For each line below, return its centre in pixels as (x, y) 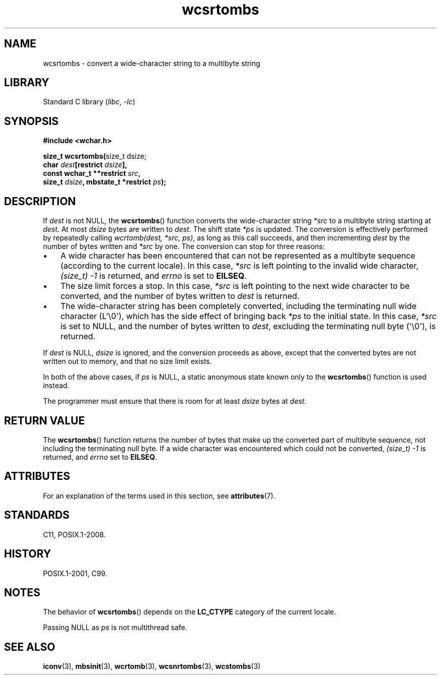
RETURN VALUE (45, 420)
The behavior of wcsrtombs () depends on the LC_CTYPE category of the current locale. (190, 612)
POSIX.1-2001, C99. (75, 573)
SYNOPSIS (31, 121)
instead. (56, 386)
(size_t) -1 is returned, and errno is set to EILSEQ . (154, 276)
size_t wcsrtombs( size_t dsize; (95, 156)
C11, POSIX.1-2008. (74, 534)
